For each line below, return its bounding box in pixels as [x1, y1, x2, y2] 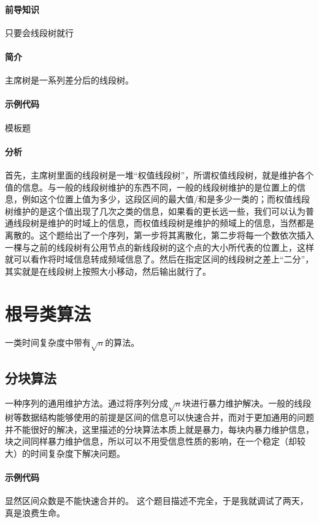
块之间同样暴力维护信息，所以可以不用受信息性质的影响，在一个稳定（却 [5, 435, 297, 448]
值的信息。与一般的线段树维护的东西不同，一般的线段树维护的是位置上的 [5, 180, 297, 193]
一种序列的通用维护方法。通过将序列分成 [5, 397, 168, 410]
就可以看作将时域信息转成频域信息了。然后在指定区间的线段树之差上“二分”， [5, 253, 314, 265]
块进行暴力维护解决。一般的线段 [182, 397, 312, 410]
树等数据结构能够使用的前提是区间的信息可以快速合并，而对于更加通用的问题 [5, 411, 314, 424]
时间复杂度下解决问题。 [30, 446, 125, 459]
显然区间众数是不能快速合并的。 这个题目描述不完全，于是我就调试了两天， [5, 494, 309, 507]
